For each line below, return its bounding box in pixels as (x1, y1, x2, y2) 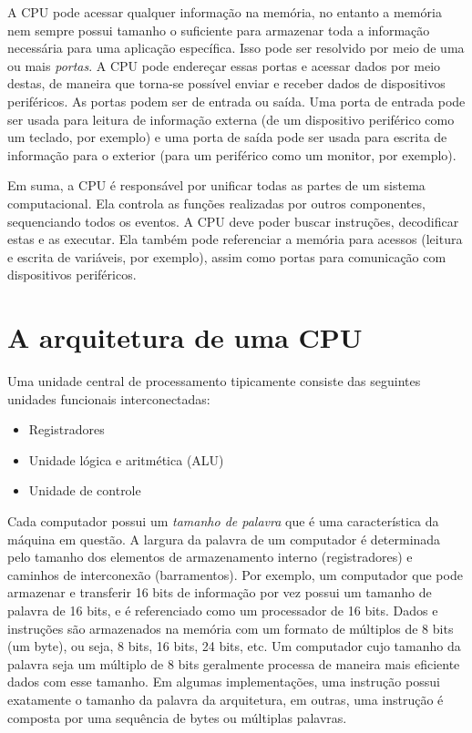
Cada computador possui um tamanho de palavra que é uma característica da (7, 512, 439, 530)
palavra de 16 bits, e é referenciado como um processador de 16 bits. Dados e (7, 600, 438, 619)
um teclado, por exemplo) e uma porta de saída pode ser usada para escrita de (7, 127, 447, 147)
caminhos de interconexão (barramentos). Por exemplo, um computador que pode (7, 565, 463, 584)
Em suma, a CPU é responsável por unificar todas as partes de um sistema (7, 176, 426, 195)
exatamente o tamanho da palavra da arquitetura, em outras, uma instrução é (7, 689, 444, 708)
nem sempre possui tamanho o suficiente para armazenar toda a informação (7, 20, 430, 39)
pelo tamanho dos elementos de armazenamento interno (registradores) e (7, 547, 413, 566)
